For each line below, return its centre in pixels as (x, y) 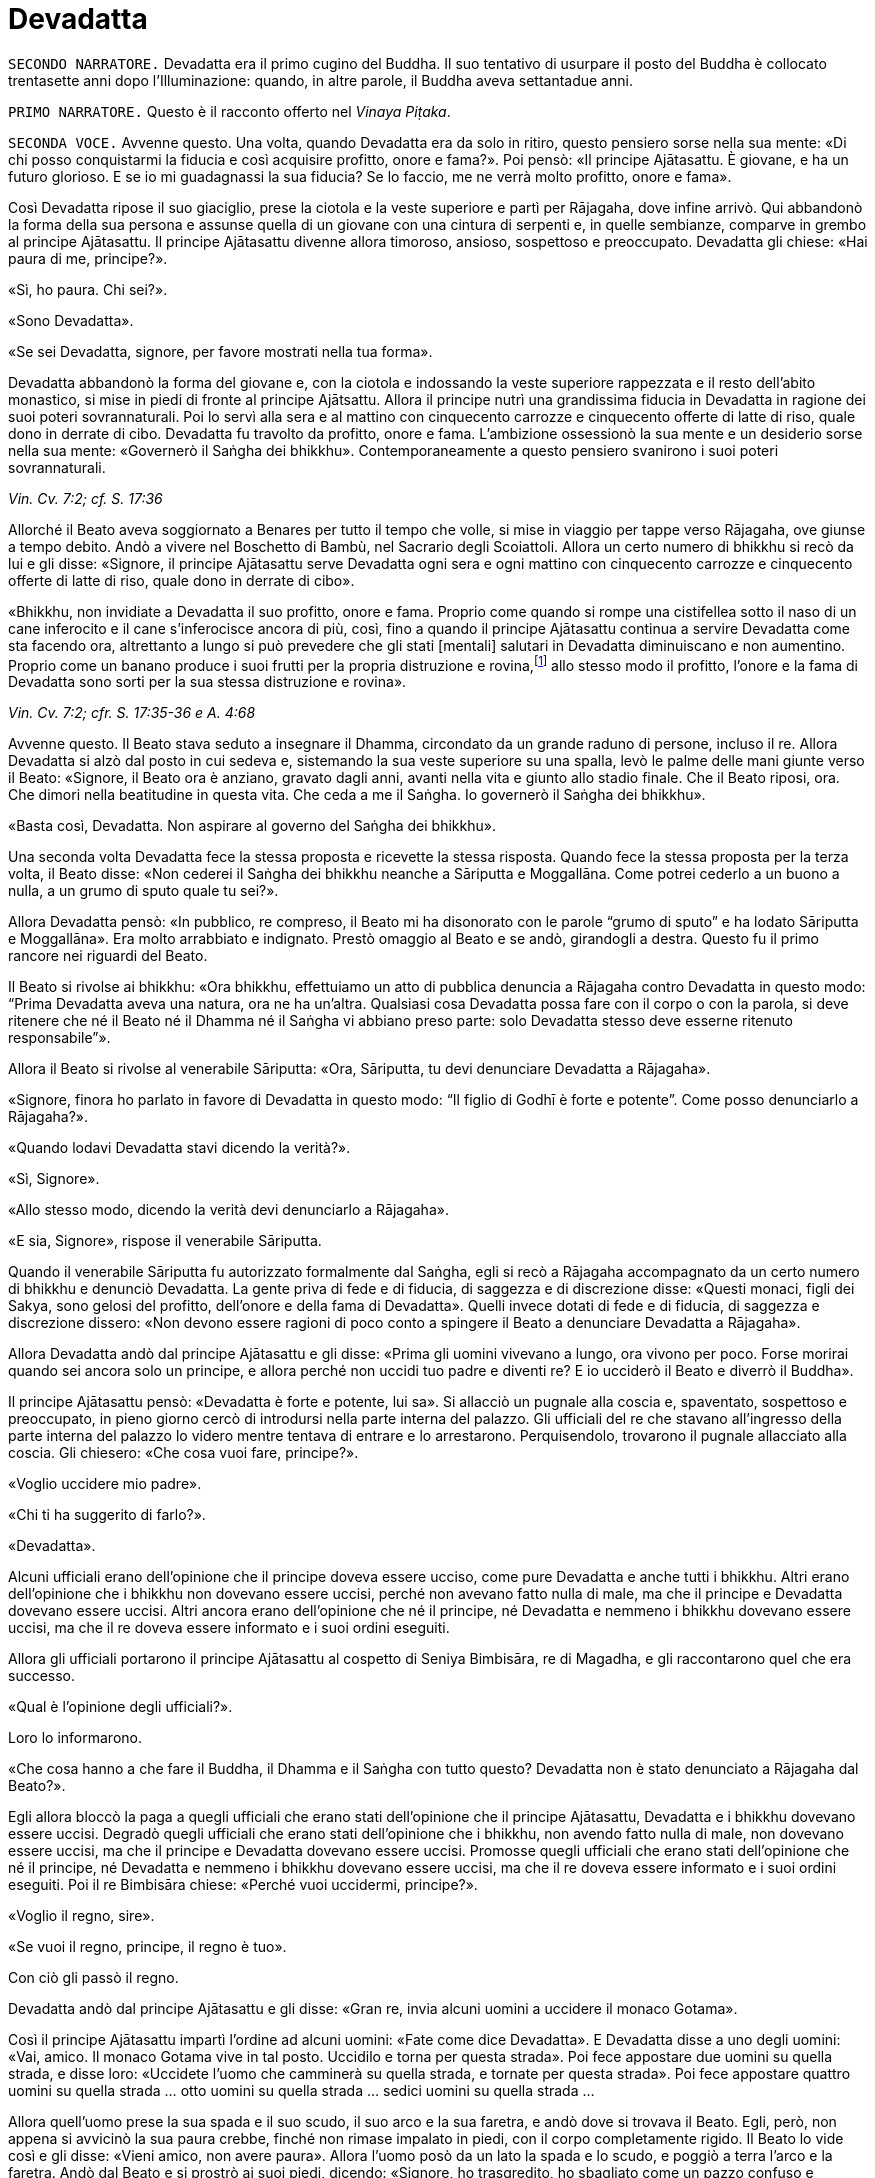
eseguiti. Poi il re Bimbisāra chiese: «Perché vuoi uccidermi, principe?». (243, 1885)
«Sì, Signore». (54, 1179)
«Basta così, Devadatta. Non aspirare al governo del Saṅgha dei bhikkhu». (252, 826)
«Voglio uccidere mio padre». (105, 1484)
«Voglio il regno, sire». (81, 1916)
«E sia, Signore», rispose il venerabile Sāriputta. (165, 1241)
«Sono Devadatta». (71, 320)
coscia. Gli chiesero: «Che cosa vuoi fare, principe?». (183, 1453)
